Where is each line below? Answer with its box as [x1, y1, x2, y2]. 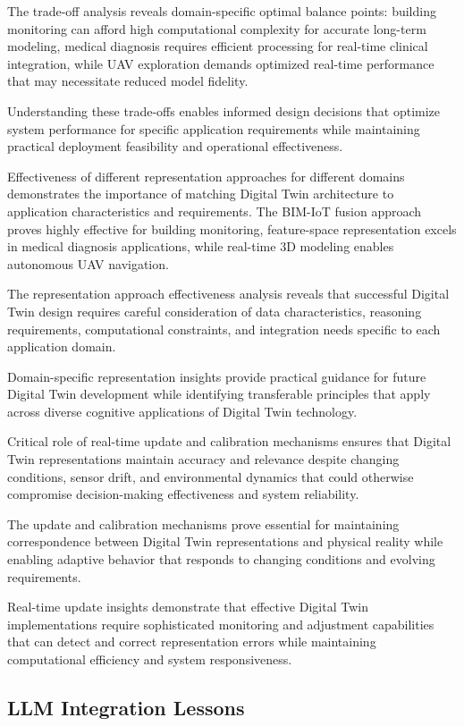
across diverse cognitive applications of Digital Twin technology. [7, 401, 358, 420]
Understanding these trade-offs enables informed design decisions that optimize [7, 101, 441, 120]
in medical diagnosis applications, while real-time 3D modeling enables [7, 237, 394, 256]
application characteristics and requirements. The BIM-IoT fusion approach [7, 201, 422, 220]
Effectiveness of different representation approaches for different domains [7, 166, 405, 185]
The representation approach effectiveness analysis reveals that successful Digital [7, 284, 450, 303]
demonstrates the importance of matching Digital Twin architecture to [7, 184, 394, 203]
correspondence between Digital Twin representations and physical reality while [7, 532, 443, 551]
